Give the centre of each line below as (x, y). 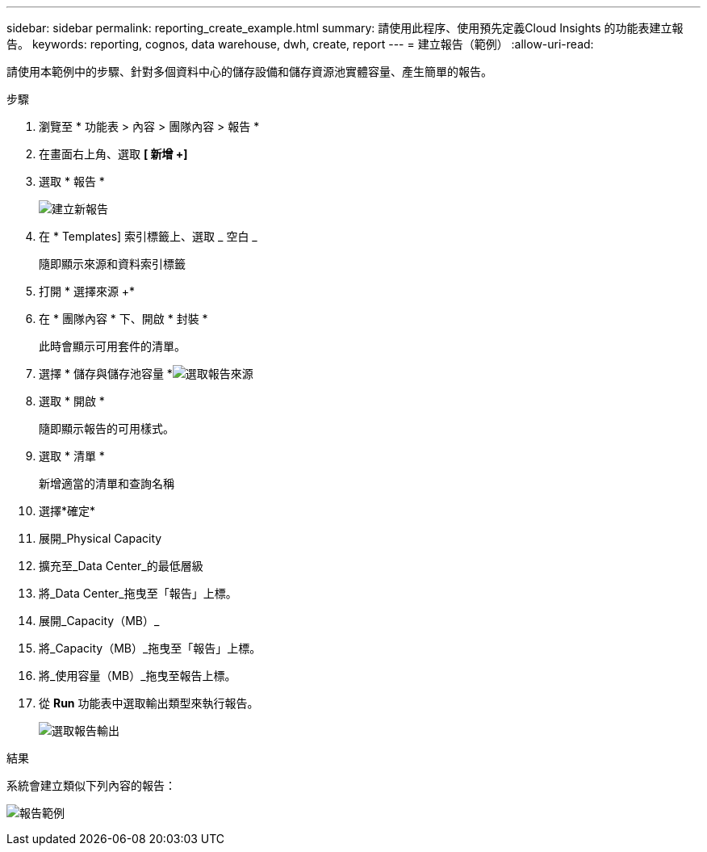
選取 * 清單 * (72, 456)
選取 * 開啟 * (72, 401)
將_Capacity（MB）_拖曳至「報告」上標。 (150, 648)
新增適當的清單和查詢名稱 (107, 483)
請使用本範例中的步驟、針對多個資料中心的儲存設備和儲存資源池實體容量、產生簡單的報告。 (249, 71)
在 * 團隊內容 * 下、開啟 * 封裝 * (123, 319)
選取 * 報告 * (72, 181)
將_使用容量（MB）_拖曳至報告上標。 (138, 676)
